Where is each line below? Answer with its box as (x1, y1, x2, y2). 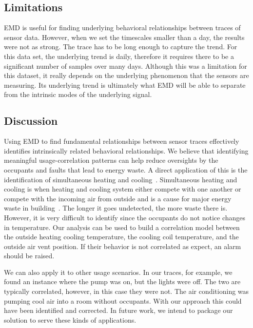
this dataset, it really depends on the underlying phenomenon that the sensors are (4, 70, 249, 80)
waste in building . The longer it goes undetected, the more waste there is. (4, 203, 228, 213)
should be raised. (4, 251, 55, 261)
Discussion (4, 113, 58, 128)
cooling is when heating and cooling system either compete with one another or (4, 184, 241, 194)
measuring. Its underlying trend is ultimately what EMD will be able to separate (4, 79, 246, 90)
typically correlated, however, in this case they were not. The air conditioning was (4, 286, 249, 296)
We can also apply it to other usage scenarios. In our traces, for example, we (4, 267, 233, 277)
